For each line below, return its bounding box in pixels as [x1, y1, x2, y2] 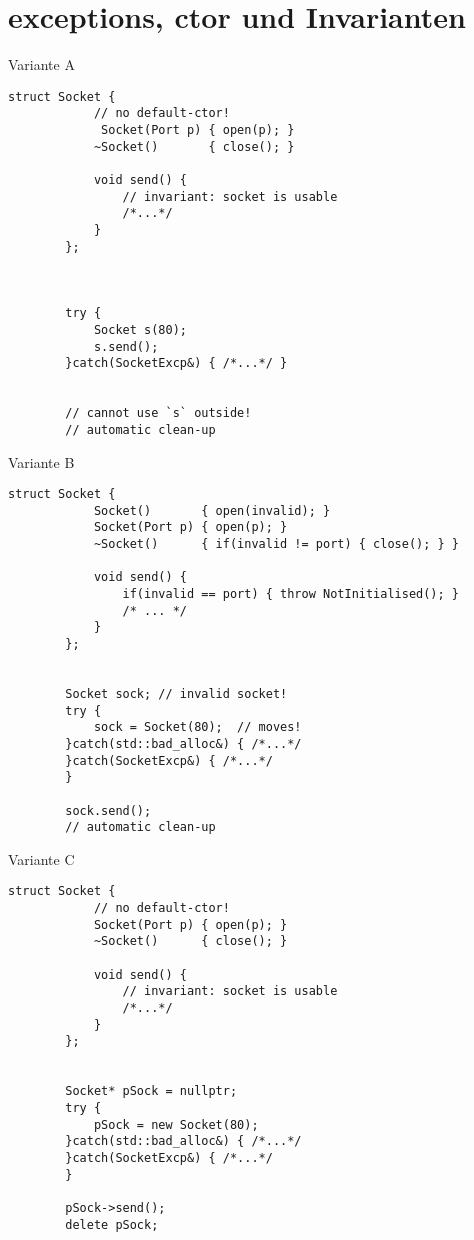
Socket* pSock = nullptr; [65, 1084, 238, 1099]
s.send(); [93, 339, 159, 354]
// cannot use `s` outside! [65, 406, 252, 421]
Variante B [8, 451, 75, 472]
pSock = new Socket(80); [93, 1117, 259, 1132]
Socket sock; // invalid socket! [65, 686, 288, 701]
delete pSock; [65, 1217, 159, 1232]
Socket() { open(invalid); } [93, 503, 331, 518]
